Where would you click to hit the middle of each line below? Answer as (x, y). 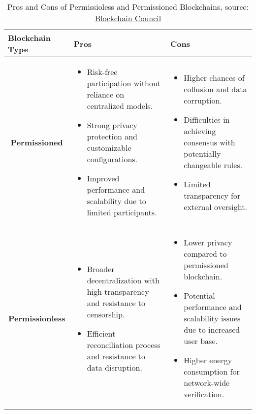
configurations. (112, 159)
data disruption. (114, 367)
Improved (103, 178)
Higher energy (208, 360)
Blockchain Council (128, 18)
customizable (109, 148)
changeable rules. (213, 165)
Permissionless (37, 318)
